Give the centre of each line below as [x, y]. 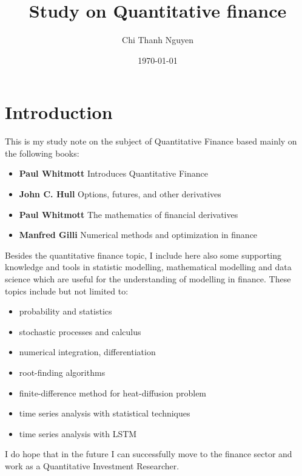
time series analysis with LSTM [78, 433]
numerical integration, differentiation [87, 352]
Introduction [59, 112]
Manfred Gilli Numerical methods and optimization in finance [138, 235]
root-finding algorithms [62, 372]
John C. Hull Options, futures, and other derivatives [120, 194]
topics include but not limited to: [67, 291]
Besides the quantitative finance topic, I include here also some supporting [143, 255]
